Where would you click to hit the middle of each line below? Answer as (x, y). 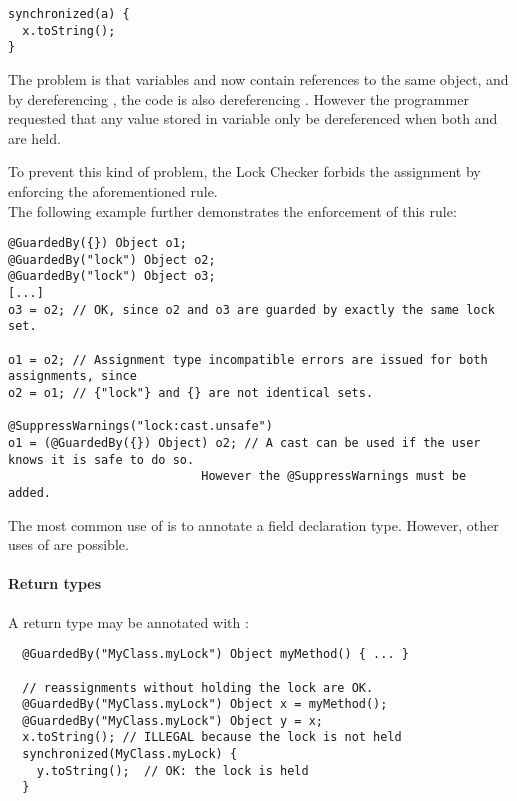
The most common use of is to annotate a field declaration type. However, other (253, 524)
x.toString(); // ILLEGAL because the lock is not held (212, 737)
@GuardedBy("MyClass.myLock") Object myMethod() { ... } (215, 654)
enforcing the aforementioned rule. (113, 190)
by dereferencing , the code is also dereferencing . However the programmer (238, 98)
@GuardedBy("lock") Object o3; (112, 276)
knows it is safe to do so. (101, 459)
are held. (34, 137)
